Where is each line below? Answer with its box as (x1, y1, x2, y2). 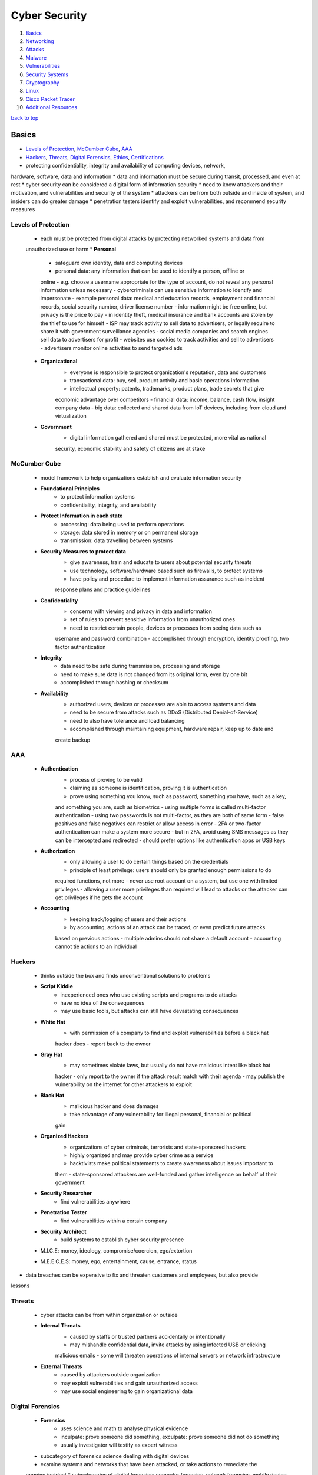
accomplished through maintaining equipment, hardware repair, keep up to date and (69, 726, 274, 733)
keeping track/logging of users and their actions (69, 915, 187, 923)
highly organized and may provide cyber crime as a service (69, 1151, 214, 1159)
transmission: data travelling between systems (60, 537, 173, 544)
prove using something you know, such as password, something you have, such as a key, (69, 792, 287, 799)
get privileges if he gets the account (55, 894, 143, 901)
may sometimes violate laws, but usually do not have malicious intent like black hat (69, 1062, 271, 1069)
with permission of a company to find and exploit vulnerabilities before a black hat (69, 1030, 269, 1037)
